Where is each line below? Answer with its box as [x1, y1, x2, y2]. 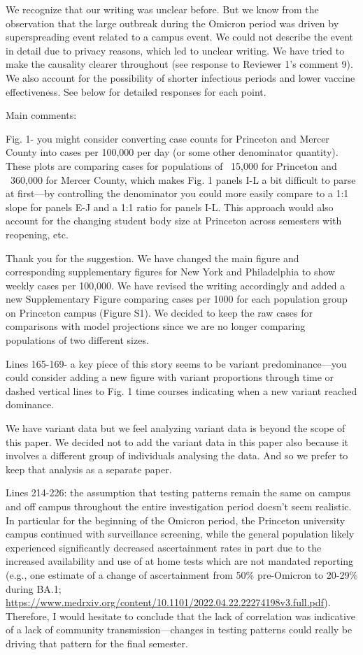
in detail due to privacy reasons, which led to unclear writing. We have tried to [6, 43, 345, 57]
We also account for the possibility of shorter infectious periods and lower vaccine [6, 70, 355, 85]
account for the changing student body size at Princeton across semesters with [6, 213, 342, 228]
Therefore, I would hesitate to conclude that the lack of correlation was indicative [6, 608, 356, 623]
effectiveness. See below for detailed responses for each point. [6, 84, 266, 99]
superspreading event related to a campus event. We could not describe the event [6, 29, 354, 44]
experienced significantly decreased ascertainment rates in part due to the [6, 540, 322, 554]
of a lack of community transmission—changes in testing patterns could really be [6, 622, 353, 637]
